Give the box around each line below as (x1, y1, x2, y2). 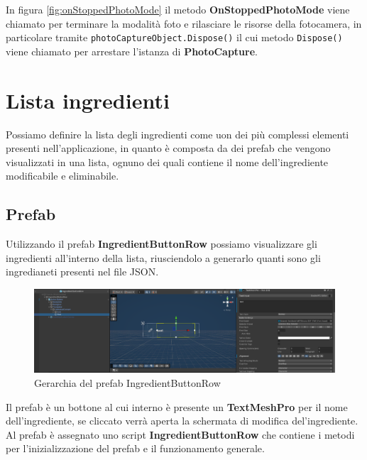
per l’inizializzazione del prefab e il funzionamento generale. (6, 441, 265, 456)
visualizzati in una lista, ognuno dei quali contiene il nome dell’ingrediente (6, 154, 329, 169)
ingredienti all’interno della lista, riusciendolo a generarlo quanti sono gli (6, 250, 321, 265)
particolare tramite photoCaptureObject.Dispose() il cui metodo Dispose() (6, 30, 343, 45)
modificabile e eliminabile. (6, 168, 119, 183)
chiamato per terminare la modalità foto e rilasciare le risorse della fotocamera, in (6, 16, 362, 31)
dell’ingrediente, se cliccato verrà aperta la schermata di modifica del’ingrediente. (6, 413, 358, 428)
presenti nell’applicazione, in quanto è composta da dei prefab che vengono (6, 141, 331, 155)
